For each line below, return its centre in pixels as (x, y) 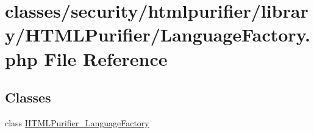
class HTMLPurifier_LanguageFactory (77, 122)
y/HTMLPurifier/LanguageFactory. (158, 34)
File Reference (106, 58)
